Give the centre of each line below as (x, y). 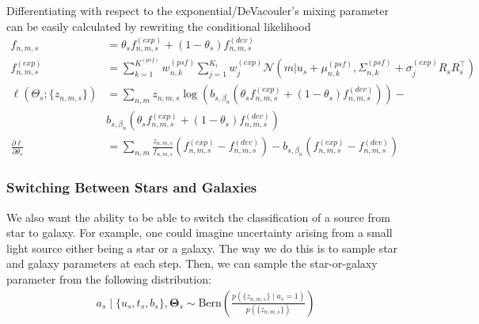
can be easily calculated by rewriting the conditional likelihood (159, 26)
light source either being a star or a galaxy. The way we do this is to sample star (202, 248)
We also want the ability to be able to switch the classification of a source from (198, 217)
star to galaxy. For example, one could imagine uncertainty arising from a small (200, 233)
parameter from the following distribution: (109, 278)
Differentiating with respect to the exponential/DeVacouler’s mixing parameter (198, 10)
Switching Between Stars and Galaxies (132, 187)
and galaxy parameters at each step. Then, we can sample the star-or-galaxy (192, 263)
